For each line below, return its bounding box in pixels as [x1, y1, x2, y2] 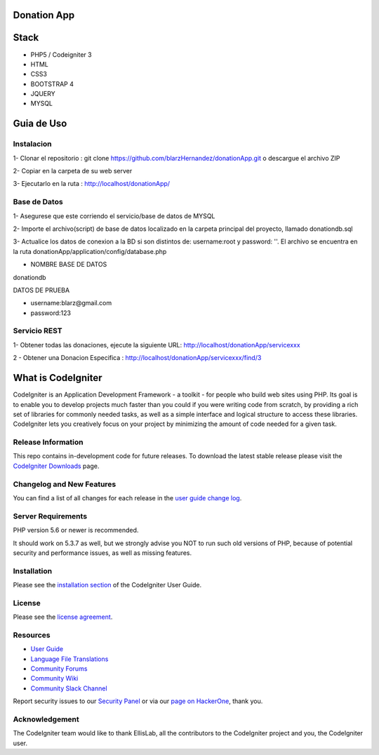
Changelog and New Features [13, 479, 117, 489]
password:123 [30, 309, 72, 317]
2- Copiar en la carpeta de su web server [13, 167, 133, 175]
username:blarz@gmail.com [30, 299, 112, 307]
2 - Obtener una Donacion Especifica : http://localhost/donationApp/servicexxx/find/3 [13, 354, 262, 362]
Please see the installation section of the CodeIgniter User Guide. [13, 581, 202, 589]
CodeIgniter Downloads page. [13, 462, 100, 470]
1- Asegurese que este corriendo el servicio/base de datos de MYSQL [13, 211, 215, 220]
